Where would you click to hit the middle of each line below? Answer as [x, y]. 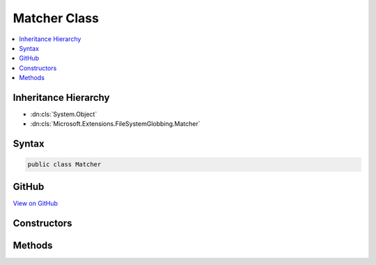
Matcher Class [56, 18]
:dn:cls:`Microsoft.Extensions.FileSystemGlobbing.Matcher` [116, 124]
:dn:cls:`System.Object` [64, 114]
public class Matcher [64, 164]
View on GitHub [36, 203]
